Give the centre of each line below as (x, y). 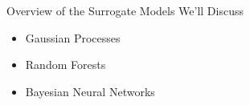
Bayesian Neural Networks (90, 91)
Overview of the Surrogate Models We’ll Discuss (125, 10)
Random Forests (66, 65)
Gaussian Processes (73, 37)
